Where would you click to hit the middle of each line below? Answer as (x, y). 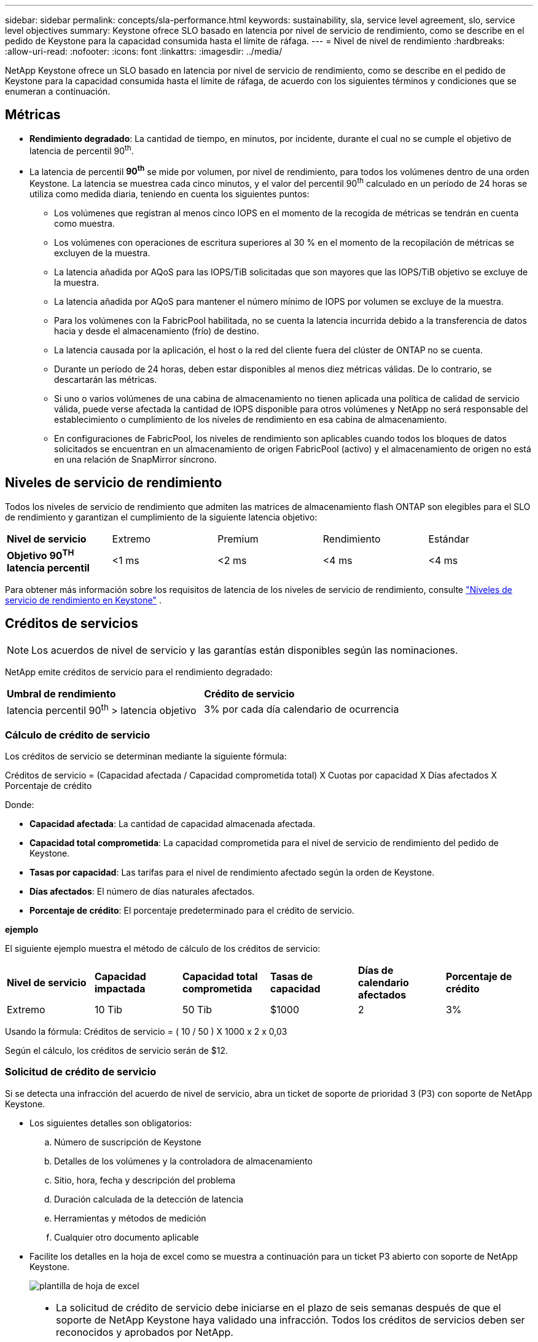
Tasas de (291, 976)
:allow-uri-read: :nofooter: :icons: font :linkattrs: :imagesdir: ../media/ (144, 51)
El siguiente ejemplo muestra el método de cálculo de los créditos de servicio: (163, 948)
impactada (120, 988)
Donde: (20, 804)
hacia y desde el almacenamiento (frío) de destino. (157, 331)
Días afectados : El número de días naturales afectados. (142, 891)
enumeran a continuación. (58, 91)
